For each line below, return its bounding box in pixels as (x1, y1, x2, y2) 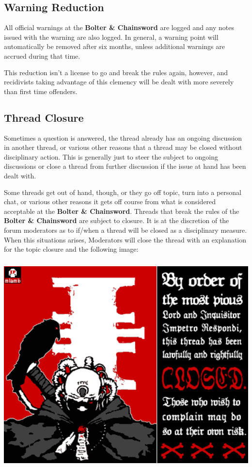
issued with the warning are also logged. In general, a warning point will (4, 32, 219, 42)
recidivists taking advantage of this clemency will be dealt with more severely (4, 77, 234, 87)
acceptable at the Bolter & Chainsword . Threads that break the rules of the (4, 206, 239, 216)
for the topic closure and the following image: (4, 244, 139, 254)
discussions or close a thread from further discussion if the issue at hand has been (4, 161, 246, 171)
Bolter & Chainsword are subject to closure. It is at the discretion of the (4, 215, 229, 225)
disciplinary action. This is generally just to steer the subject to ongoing (4, 151, 218, 161)
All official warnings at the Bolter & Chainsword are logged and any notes (4, 22, 235, 32)
